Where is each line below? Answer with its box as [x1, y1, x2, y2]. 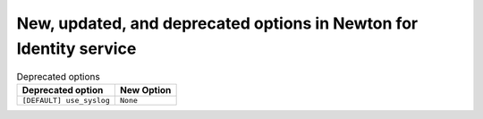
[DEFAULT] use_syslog [21, 95, 111, 105]
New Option [119, 83, 172, 96]
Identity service [16, 38, 137, 58]
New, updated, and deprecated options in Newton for [16, 13, 419, 33]
